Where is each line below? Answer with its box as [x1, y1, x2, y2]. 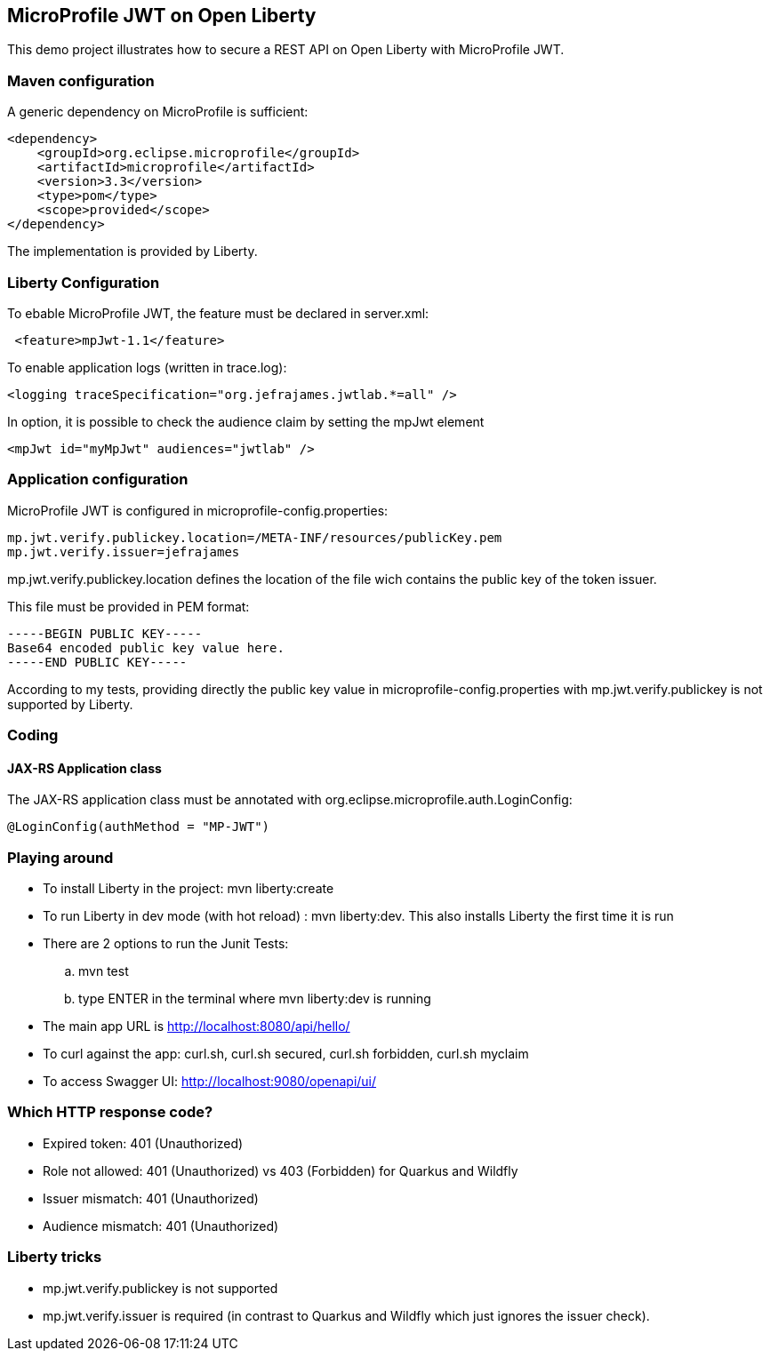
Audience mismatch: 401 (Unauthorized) [43, 1218, 279, 1234]
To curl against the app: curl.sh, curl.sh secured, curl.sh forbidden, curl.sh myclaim [43, 1046, 529, 1062]
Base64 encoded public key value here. [7, 640, 285, 655]
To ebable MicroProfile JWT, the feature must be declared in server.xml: [7, 305, 429, 321]
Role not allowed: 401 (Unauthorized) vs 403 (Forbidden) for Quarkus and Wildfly [43, 1162, 518, 1178]
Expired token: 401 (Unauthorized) [43, 1135, 244, 1151]
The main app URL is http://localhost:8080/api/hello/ [43, 1018, 350, 1034]
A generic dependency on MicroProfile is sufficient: [7, 104, 309, 120]
